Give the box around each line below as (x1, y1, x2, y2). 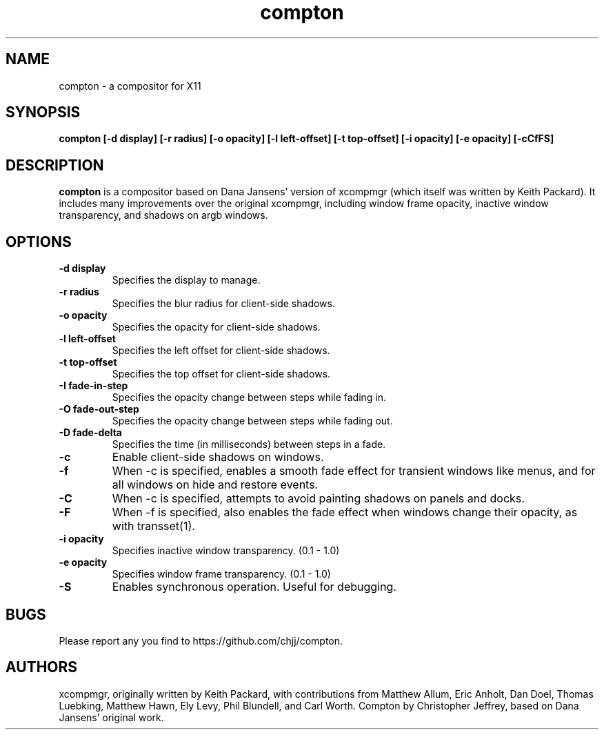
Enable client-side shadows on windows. (112, 450, 324, 464)
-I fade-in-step (59, 380, 128, 392)
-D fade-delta (59, 427, 122, 439)
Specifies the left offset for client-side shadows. (112, 344, 330, 357)
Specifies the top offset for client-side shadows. (112, 368, 331, 380)
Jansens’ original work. (59, 711, 164, 723)
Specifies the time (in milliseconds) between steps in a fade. (112, 438, 386, 451)
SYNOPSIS (6, 104, 81, 121)
